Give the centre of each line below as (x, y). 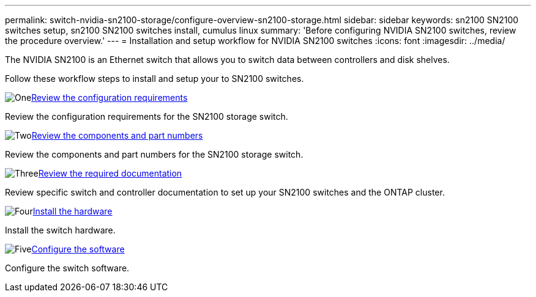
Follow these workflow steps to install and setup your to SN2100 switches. (154, 79)
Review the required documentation (110, 173)
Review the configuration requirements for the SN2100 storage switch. (147, 116)
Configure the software (78, 249)
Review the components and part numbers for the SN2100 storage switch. (154, 154)
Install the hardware (73, 211)
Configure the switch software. (67, 268)
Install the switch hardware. (60, 230)
